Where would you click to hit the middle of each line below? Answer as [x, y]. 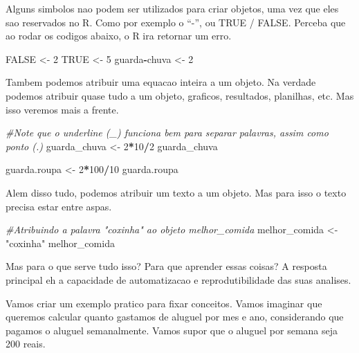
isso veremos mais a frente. [62, 109]
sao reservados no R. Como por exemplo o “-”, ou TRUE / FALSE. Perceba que [176, 22]
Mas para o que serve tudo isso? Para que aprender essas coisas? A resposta [166, 266]
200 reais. [26, 344]
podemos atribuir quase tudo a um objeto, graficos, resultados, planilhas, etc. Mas [180, 95]
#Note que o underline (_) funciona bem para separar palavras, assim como [167, 133]
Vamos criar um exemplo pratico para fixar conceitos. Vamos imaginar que [164, 303]
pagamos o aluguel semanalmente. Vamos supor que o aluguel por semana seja [172, 330]
